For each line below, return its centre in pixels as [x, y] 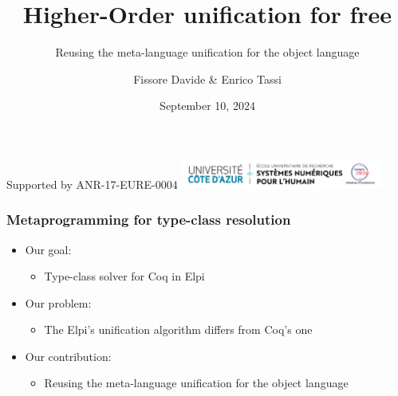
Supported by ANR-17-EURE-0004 [92, 184]
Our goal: [48, 249]
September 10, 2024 [207, 106]
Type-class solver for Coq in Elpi [124, 276]
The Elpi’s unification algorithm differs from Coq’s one [178, 329]
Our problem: [58, 302]
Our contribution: [68, 356]
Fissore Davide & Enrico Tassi [207, 78]
